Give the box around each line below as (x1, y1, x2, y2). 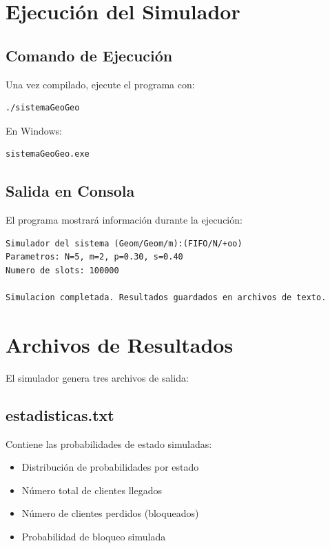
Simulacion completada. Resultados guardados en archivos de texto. (6, 293, 327, 303)
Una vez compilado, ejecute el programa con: (6, 77, 195, 91)
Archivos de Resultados (6, 330, 234, 358)
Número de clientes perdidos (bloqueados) (21, 506, 199, 520)
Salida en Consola (6, 180, 135, 202)
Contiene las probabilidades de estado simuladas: (6, 436, 212, 451)
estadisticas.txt (6, 404, 114, 425)
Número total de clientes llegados (21, 482, 162, 497)
